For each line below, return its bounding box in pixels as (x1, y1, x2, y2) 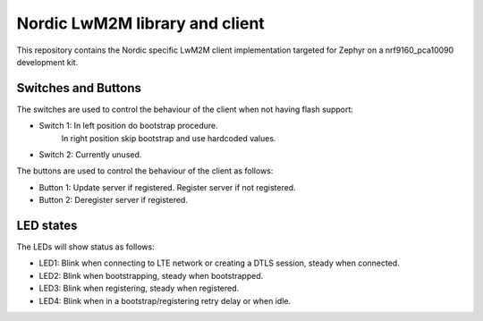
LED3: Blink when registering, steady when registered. (38, 283, 240, 294)
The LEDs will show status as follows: (16, 241, 156, 252)
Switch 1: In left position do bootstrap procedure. (38, 121, 218, 131)
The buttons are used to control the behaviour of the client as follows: (16, 165, 274, 176)
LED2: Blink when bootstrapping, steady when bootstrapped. (38, 270, 264, 281)
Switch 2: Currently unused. (38, 149, 142, 160)
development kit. (16, 56, 79, 67)
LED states (16, 218, 78, 232)
